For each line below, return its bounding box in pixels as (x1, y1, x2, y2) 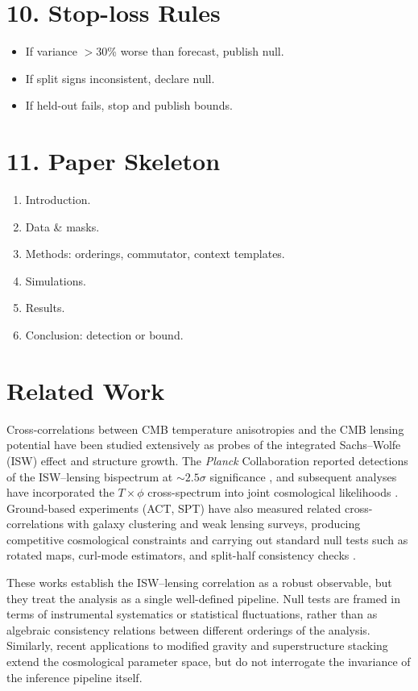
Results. (25, 299, 65, 316)
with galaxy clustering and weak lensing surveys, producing (67, 515, 361, 532)
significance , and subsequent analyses (209, 468, 397, 485)
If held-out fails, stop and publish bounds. (25, 97, 233, 114)
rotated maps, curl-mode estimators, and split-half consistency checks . (6, 547, 356, 564)
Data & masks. (25, 218, 100, 235)
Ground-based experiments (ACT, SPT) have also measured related (6, 499, 341, 516)
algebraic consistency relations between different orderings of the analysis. (6, 621, 370, 638)
